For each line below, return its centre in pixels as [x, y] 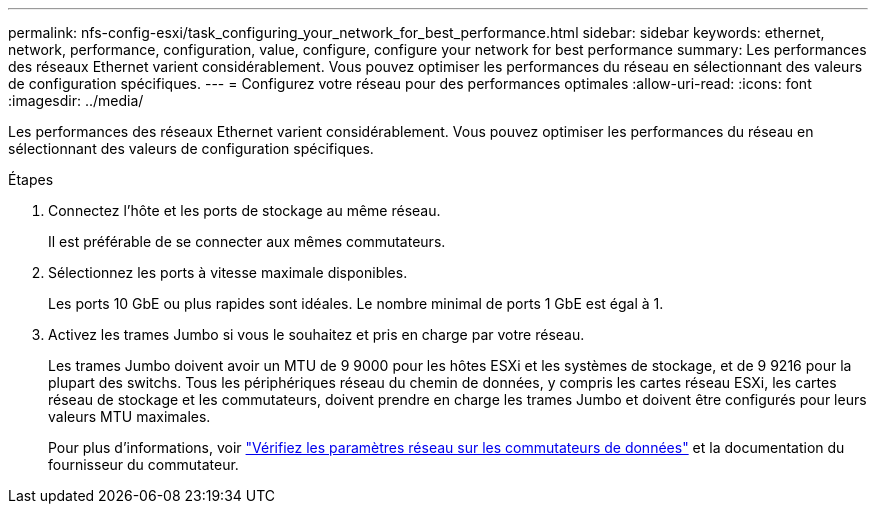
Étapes [31, 179]
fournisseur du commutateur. [143, 464]
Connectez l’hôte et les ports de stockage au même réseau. [244, 210]
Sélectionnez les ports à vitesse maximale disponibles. [228, 272]
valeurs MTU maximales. [129, 416]
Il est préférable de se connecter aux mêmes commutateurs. [247, 241]
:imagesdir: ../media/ [76, 100]
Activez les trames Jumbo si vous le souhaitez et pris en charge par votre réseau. [316, 334]
